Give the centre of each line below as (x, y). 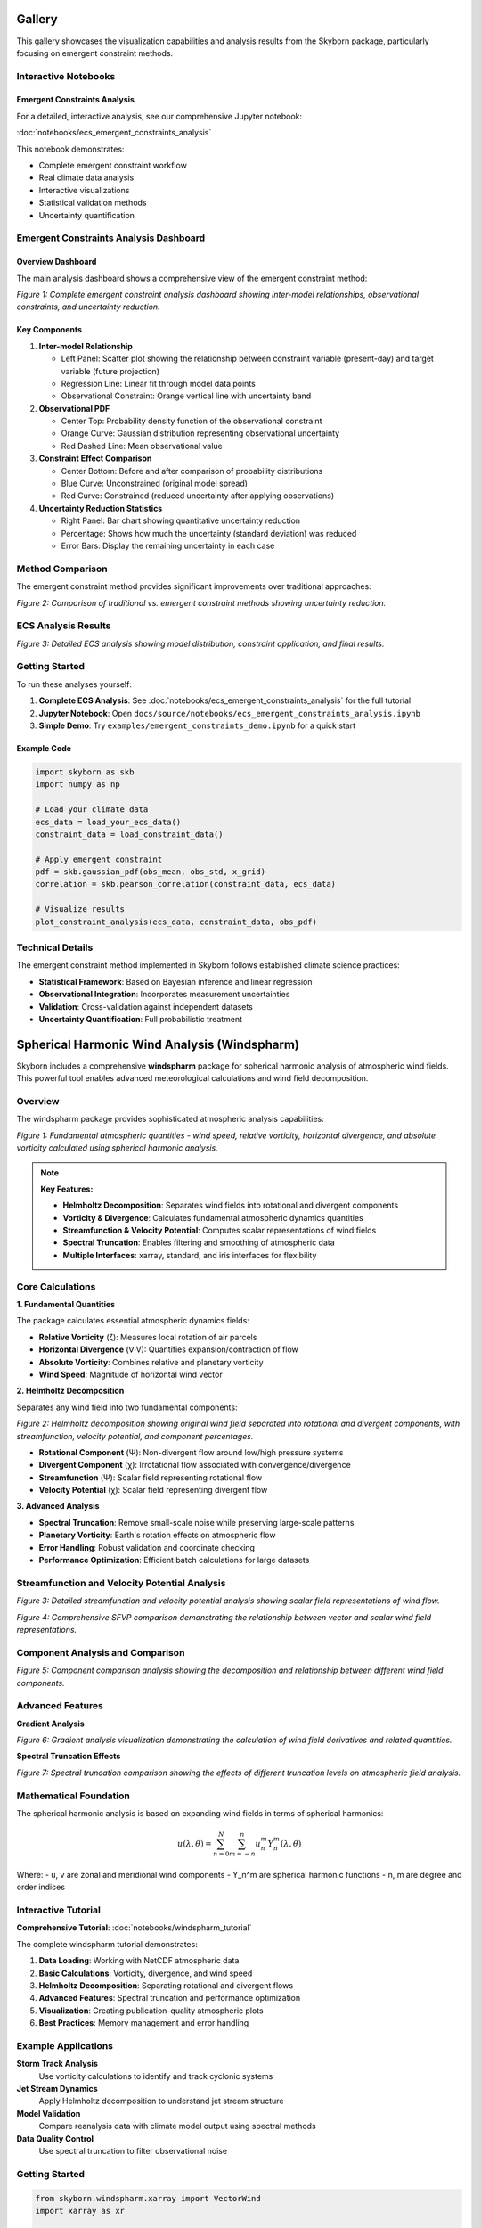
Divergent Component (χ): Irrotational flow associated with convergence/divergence (195, 1465)
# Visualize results (80, 909)
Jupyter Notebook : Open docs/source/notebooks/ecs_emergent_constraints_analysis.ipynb (229, 713)
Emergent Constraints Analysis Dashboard (111, 238)
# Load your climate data (92, 810)
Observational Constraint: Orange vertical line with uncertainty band (186, 396)
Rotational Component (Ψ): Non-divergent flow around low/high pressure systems (191, 1452)
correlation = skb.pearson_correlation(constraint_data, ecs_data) (186, 884)
